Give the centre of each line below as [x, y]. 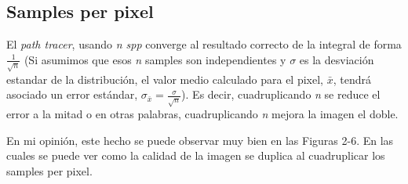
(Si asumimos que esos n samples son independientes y [155, 59]
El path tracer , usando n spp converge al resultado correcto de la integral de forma [204, 44]
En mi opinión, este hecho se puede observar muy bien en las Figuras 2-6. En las [200, 140]
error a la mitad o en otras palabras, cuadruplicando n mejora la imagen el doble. [202, 114]
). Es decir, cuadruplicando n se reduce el [281, 94]
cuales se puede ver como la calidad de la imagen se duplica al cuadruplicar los [196, 155]
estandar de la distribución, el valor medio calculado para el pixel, [165, 79]
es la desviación [337, 59]
